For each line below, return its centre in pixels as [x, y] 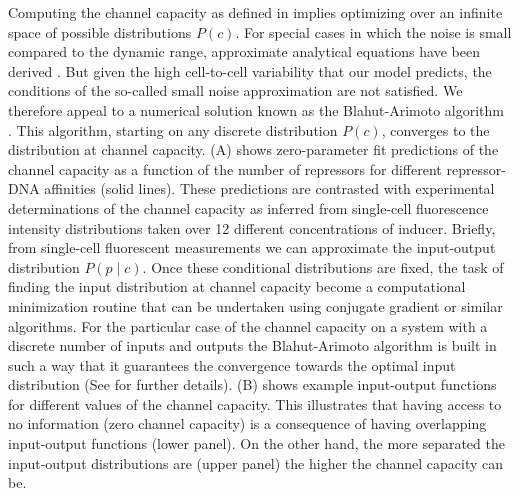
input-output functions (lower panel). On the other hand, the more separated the [256, 443]
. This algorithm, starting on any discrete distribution [173, 129]
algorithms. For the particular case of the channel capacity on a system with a [248, 325]
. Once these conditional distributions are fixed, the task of [323, 266]
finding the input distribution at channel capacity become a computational [237, 286]
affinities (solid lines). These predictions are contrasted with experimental [269, 188]
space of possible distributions [100, 31]
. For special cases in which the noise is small [373, 31]
